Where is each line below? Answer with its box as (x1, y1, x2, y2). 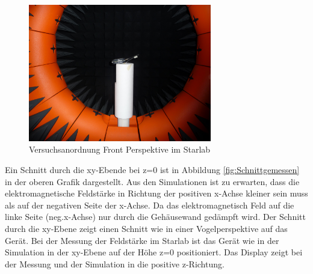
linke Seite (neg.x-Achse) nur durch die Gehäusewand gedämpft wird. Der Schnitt (5, 210, 306, 223)
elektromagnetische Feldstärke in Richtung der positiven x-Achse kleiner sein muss (5, 187, 308, 199)
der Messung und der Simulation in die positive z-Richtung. (5, 257, 225, 270)
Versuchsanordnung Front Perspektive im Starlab (29, 143, 211, 156)
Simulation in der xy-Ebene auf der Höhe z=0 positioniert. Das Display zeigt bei (5, 246, 303, 258)
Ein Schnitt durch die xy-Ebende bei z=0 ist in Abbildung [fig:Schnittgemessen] (5, 163, 300, 175)
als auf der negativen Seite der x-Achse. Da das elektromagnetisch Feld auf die (5, 198, 294, 211)
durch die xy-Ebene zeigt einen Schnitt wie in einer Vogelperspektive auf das (5, 222, 288, 234)
